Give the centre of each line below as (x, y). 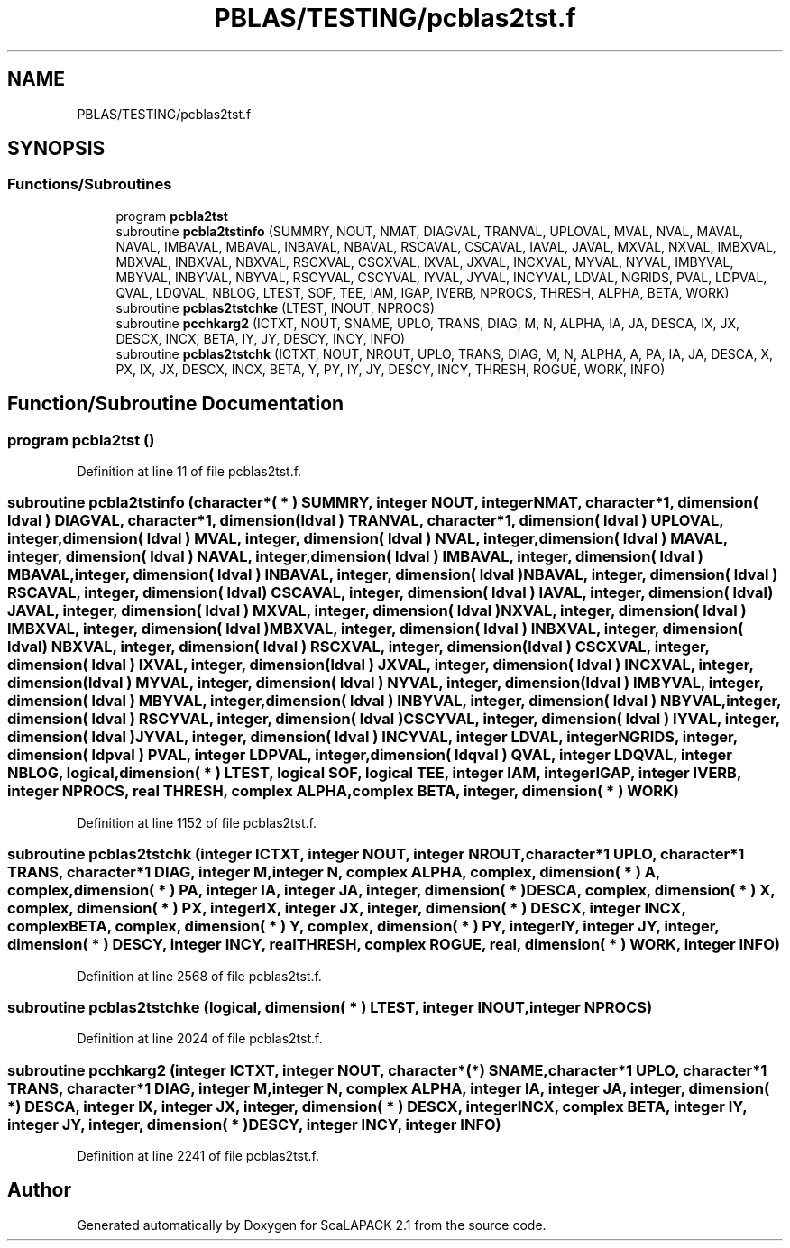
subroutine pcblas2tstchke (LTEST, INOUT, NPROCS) (276, 307)
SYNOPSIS (56, 149)
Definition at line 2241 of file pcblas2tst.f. (198, 1156)
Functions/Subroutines (90, 184)
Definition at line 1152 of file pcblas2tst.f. (197, 822)
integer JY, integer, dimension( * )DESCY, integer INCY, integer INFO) (254, 1124)
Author (39, 1190)
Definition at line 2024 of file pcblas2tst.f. (200, 1039)
